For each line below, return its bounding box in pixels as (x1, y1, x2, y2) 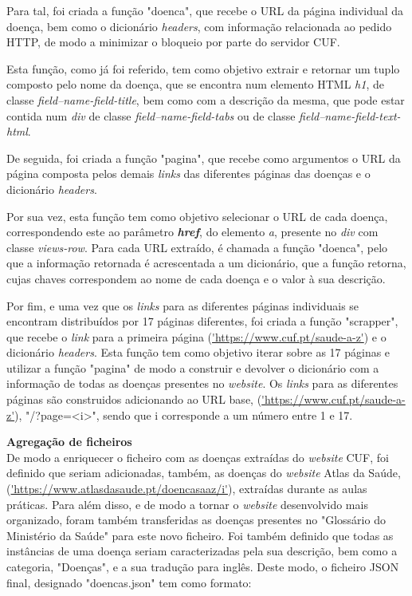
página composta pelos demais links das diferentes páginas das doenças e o (6, 165, 371, 182)
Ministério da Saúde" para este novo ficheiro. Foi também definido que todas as (6, 527, 394, 543)
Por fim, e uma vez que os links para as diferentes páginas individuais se (6, 297, 359, 314)
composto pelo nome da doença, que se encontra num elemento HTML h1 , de (6, 76, 384, 93)
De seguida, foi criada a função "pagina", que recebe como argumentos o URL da (6, 149, 401, 166)
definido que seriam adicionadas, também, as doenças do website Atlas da (6, 464, 365, 481)
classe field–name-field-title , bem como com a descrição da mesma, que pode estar (6, 91, 405, 108)
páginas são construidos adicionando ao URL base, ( (6, 391, 262, 408)
